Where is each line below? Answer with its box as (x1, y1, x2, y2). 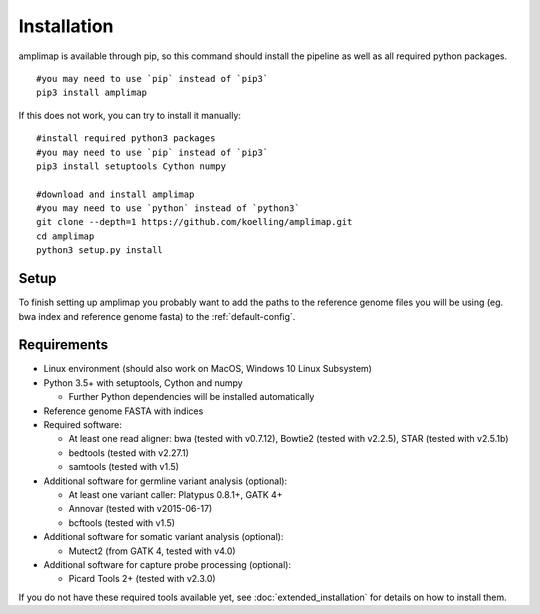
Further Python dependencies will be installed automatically (68, 391, 315, 403)
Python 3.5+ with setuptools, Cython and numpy (43, 376, 244, 389)
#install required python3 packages (36, 133, 216, 144)
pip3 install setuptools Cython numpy (36, 160, 227, 172)
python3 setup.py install (36, 245, 164, 256)
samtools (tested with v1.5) (68, 461, 180, 473)
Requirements (18, 336, 109, 354)
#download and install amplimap (36, 188, 195, 200)
